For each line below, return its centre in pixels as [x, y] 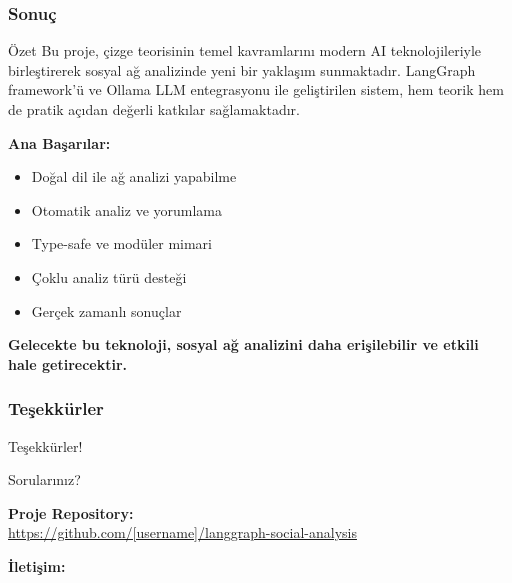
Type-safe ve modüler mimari [121, 243]
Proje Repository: [71, 512]
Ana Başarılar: [59, 142]
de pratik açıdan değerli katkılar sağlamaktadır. [154, 109]
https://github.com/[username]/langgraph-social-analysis [182, 532]
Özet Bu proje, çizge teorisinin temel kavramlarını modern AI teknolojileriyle [245, 50]
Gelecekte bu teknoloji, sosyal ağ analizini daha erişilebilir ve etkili [243, 344]
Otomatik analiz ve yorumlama [127, 209]
